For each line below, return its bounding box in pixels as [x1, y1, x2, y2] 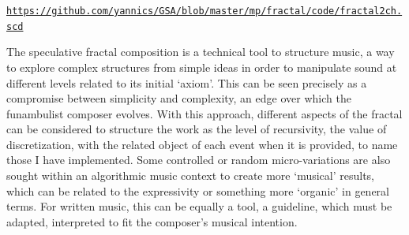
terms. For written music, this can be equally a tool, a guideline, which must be [6, 198, 392, 214]
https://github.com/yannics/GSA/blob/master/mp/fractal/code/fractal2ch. [6, 6, 403, 17]
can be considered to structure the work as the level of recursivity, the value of [6, 121, 387, 137]
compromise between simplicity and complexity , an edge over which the [6, 90, 351, 106]
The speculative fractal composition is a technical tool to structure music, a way [6, 43, 395, 60]
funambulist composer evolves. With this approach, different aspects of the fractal [6, 105, 403, 121]
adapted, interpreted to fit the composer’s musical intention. [6, 213, 298, 229]
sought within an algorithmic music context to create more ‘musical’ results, [6, 167, 375, 184]
